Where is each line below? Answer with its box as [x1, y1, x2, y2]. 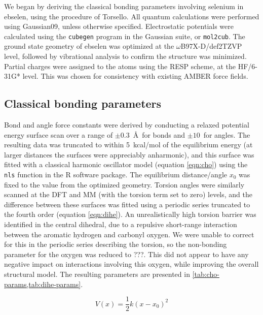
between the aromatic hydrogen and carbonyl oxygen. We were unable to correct [4, 229, 254, 239]
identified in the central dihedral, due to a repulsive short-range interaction [4, 219, 237, 230]
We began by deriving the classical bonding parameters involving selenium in [4, 1, 244, 11]
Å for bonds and [133, 129, 185, 140]
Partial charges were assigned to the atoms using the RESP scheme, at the [4, 60, 236, 71]
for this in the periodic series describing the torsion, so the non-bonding [4, 239, 227, 249]
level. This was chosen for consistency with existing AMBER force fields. [22, 71, 248, 81]
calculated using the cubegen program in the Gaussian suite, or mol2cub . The [4, 30, 245, 41]
